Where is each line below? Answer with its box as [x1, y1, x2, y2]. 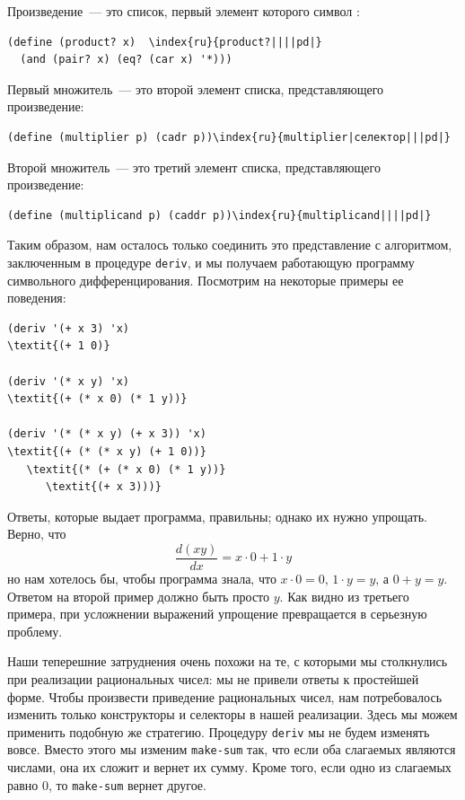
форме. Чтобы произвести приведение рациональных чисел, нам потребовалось [7, 687, 443, 706]
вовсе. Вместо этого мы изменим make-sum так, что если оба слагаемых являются [7, 740, 456, 759]
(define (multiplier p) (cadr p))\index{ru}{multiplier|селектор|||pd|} [7, 130, 451, 144]
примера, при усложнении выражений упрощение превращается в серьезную [7, 604, 427, 623]
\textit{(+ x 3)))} [45, 480, 162, 494]
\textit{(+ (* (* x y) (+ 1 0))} [7, 444, 206, 458]
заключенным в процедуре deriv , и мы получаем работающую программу [7, 252, 415, 271]
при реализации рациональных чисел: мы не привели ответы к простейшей [7, 669, 419, 688]
